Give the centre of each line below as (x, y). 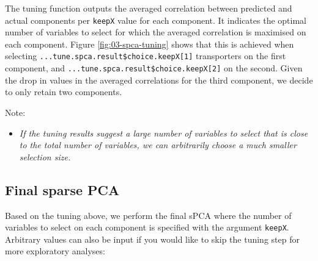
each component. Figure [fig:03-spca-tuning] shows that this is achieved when (150, 44)
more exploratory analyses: (55, 251)
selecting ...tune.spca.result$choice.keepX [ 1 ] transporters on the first (146, 56)
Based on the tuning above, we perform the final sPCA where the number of (148, 215)
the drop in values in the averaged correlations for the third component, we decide (159, 80)
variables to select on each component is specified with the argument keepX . (147, 227)
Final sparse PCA (62, 189)
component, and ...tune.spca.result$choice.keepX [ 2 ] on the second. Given (154, 68)
